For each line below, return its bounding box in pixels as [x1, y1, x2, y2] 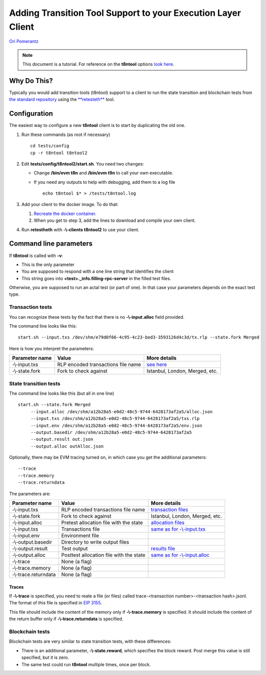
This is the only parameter [21, 261, 75, 267]
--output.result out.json [31, 436, 94, 442]
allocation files [151, 519, 185, 526]
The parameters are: [9, 491, 51, 497]
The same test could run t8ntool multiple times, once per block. [21, 661, 151, 667]
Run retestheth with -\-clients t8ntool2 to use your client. [21, 226, 140, 232]
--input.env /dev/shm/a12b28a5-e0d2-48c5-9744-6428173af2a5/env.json [31, 422, 202, 428]
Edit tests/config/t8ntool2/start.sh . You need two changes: [21, 161, 144, 167]
